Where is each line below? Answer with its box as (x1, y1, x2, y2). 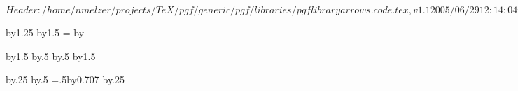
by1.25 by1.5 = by (6, 25, 85, 39)
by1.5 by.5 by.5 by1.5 (6, 48, 96, 63)
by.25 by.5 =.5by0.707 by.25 (6, 72, 125, 87)
